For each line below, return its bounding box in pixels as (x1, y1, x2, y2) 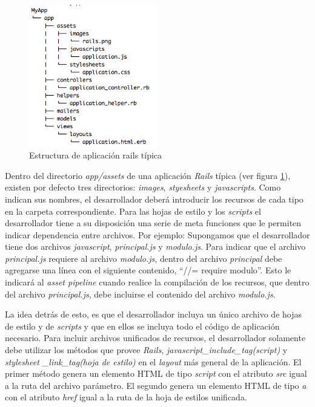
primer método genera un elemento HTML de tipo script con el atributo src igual (5, 367, 307, 380)
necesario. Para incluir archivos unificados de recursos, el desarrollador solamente (5, 331, 306, 344)
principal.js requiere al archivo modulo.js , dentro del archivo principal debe (5, 252, 282, 264)
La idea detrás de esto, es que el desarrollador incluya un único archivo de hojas (5, 308, 302, 321)
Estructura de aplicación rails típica (29, 149, 162, 161)
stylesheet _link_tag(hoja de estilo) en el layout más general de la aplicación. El (5, 355, 302, 368)
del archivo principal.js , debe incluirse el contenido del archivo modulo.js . (5, 287, 276, 300)
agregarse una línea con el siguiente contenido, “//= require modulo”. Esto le (5, 264, 291, 276)
